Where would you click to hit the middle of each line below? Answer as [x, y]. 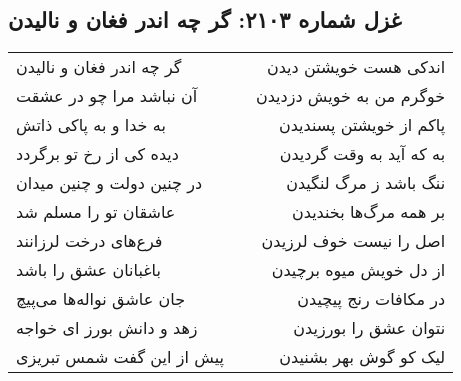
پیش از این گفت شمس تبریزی [120, 357]
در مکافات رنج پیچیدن [371, 299]
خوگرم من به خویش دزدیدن [350, 96]
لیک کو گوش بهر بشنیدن [362, 357]
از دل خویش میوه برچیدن [358, 270]
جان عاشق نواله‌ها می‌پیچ [101, 299]
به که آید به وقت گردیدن [362, 154]
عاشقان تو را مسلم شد [96, 212]
